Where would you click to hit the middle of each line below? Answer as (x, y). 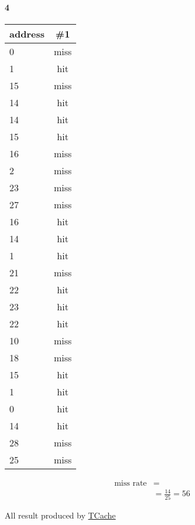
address (27, 33)
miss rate (131, 483)
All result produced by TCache (60, 515)
